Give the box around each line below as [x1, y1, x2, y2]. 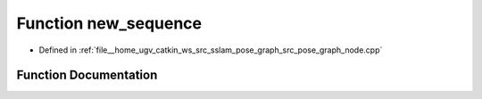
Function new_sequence [16, 13, 203, 33]
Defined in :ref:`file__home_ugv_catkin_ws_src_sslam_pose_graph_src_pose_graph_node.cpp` [38, 45, 383, 55]
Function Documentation [16, 68, 158, 83]
